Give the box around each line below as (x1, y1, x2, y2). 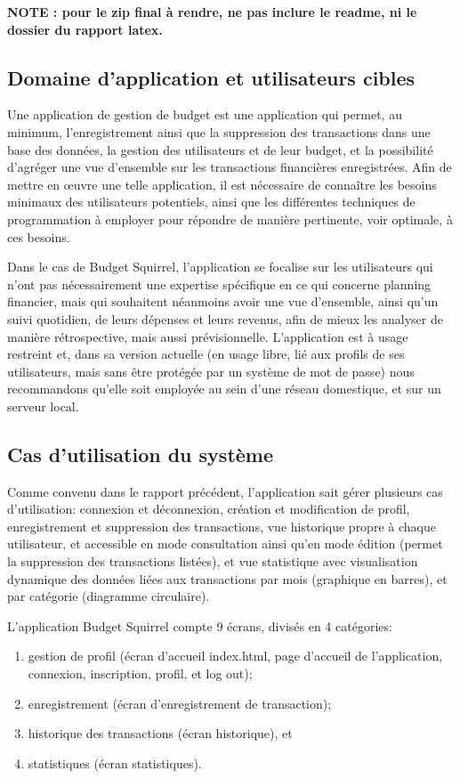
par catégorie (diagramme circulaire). (7, 587, 210, 605)
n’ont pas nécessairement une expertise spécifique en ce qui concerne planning (7, 274, 432, 293)
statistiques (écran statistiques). (28, 753, 202, 772)
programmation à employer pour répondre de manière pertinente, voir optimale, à (7, 209, 453, 228)
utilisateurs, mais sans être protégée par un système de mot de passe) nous (7, 361, 415, 380)
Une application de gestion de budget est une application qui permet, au (7, 105, 402, 124)
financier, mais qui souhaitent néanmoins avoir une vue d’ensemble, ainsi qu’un (7, 292, 439, 311)
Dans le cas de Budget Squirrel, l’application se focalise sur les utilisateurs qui (7, 257, 433, 276)
